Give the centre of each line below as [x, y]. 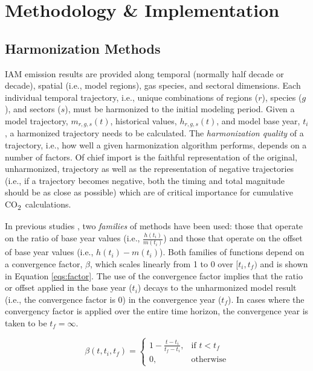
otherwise [209, 360]
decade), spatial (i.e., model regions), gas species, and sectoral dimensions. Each [153, 85]
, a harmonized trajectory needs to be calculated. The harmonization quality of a [154, 133]
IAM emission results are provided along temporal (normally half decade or [144, 73]
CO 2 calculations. [38, 205]
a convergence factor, [44, 263]
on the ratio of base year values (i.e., [73, 238]
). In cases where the [266, 299]
